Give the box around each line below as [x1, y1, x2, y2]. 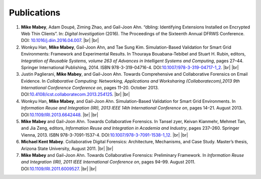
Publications [9, 7, 60, 18]
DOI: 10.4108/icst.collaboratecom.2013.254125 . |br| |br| [21, 92, 130, 97]
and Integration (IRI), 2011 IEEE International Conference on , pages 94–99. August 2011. [21, 159, 196, 165]
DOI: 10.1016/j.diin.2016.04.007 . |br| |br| [21, 38, 99, 43]
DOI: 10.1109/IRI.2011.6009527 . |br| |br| [21, 165, 97, 171]
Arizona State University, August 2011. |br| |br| [21, 145, 114, 151]
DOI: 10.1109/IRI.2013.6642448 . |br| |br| [21, 111, 99, 118]
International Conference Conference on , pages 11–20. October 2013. [21, 85, 159, 91]
